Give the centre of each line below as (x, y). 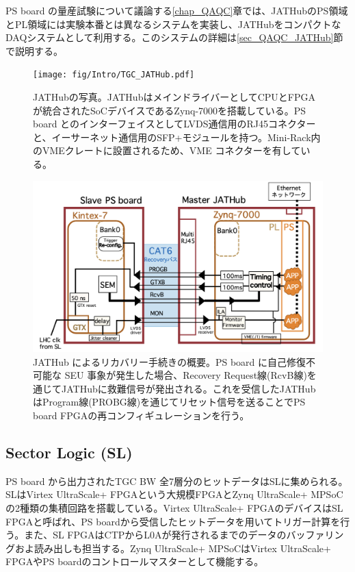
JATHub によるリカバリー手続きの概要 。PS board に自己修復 (170, 361)
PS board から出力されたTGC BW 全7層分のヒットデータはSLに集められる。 (177, 481)
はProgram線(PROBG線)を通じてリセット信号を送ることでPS (169, 402)
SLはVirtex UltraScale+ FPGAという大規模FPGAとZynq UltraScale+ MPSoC (174, 494)
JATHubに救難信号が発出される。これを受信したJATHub (188, 388)
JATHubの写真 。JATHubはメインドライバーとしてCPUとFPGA (174, 97)
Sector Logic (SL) (69, 452)
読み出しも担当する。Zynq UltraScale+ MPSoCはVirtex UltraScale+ (182, 548)
